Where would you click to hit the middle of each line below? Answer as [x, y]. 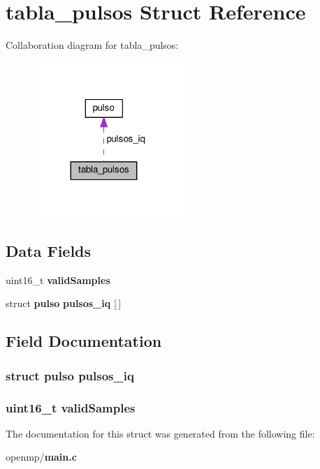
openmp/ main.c [41, 457]
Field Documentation [84, 341]
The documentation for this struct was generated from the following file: [160, 433]
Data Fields [49, 251]
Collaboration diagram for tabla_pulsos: [92, 45]
